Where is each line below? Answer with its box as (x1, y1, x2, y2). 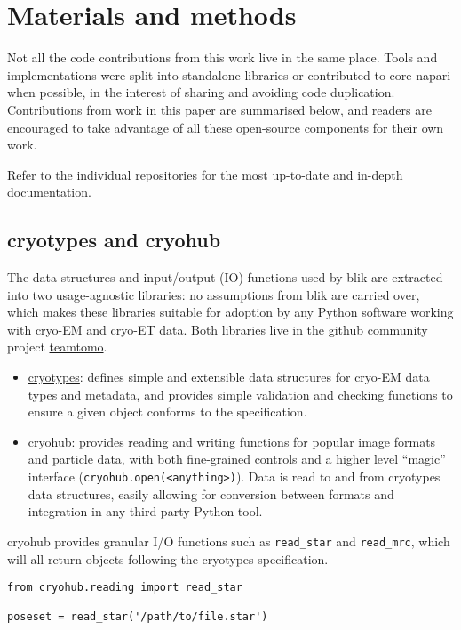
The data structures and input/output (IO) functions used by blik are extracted (7, 268, 443, 287)
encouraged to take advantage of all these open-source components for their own (7, 117, 444, 136)
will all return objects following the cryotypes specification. (7, 549, 329, 568)
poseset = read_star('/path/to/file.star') (7, 610, 268, 624)
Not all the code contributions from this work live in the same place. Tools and (7, 48, 438, 67)
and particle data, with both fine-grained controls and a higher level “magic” (28, 449, 446, 468)
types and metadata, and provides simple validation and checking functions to (28, 384, 453, 403)
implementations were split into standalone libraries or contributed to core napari (7, 65, 451, 84)
